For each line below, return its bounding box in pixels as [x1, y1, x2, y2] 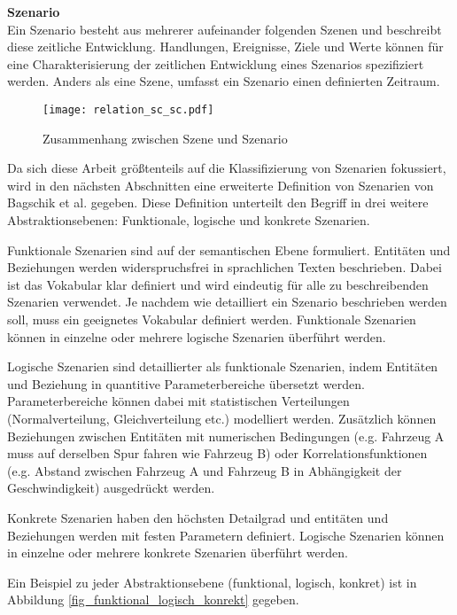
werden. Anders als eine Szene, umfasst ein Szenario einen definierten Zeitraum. [7, 72, 440, 90]
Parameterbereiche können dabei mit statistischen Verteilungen [7, 392, 350, 410]
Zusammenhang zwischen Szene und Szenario [43, 128, 288, 147]
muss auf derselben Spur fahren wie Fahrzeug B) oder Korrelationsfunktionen [7, 444, 428, 463]
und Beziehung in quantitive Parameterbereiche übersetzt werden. [7, 374, 365, 393]
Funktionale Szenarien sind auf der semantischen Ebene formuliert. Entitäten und [7, 240, 451, 259]
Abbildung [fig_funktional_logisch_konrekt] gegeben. [7, 590, 299, 609]
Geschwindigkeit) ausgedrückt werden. [7, 479, 215, 497]
